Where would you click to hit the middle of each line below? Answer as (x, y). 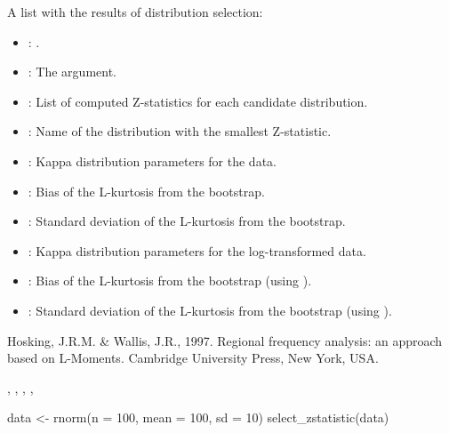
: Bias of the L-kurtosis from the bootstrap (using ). (170, 281)
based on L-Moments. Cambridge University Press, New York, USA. (193, 358)
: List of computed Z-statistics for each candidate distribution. (198, 101)
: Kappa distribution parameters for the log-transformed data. (197, 250)
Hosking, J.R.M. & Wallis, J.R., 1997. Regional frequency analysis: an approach (225, 340)
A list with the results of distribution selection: (135, 12)
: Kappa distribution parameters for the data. (152, 160)
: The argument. (72, 72)
